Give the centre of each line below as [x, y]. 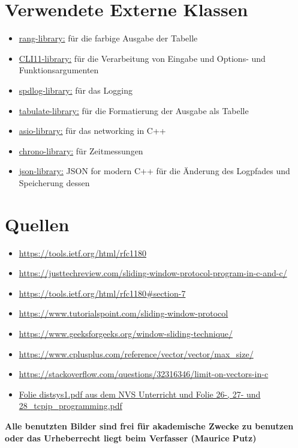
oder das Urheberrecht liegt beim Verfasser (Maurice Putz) [131, 437]
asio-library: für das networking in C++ [92, 131]
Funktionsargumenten [59, 70]
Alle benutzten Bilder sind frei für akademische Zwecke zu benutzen [149, 425]
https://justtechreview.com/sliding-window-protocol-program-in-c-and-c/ [153, 273]
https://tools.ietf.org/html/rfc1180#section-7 [102, 293]
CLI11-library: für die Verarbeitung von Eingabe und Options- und [142, 58]
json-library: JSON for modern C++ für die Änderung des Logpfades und [154, 171]
